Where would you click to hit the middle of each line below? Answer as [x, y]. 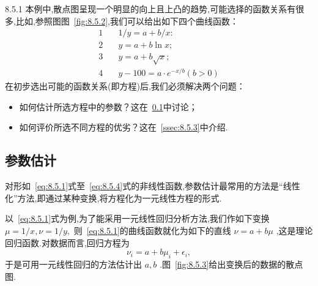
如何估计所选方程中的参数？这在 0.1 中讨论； [108, 106]
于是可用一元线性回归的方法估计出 [73, 264]
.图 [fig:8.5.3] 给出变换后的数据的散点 [231, 264]
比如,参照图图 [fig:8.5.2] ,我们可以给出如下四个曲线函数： [127, 21]
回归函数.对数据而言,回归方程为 [67, 242]
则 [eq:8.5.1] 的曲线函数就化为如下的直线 [152, 230]
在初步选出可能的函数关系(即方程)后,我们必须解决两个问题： [125, 86]
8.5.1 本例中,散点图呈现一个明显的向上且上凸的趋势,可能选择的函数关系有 [150, 9]
